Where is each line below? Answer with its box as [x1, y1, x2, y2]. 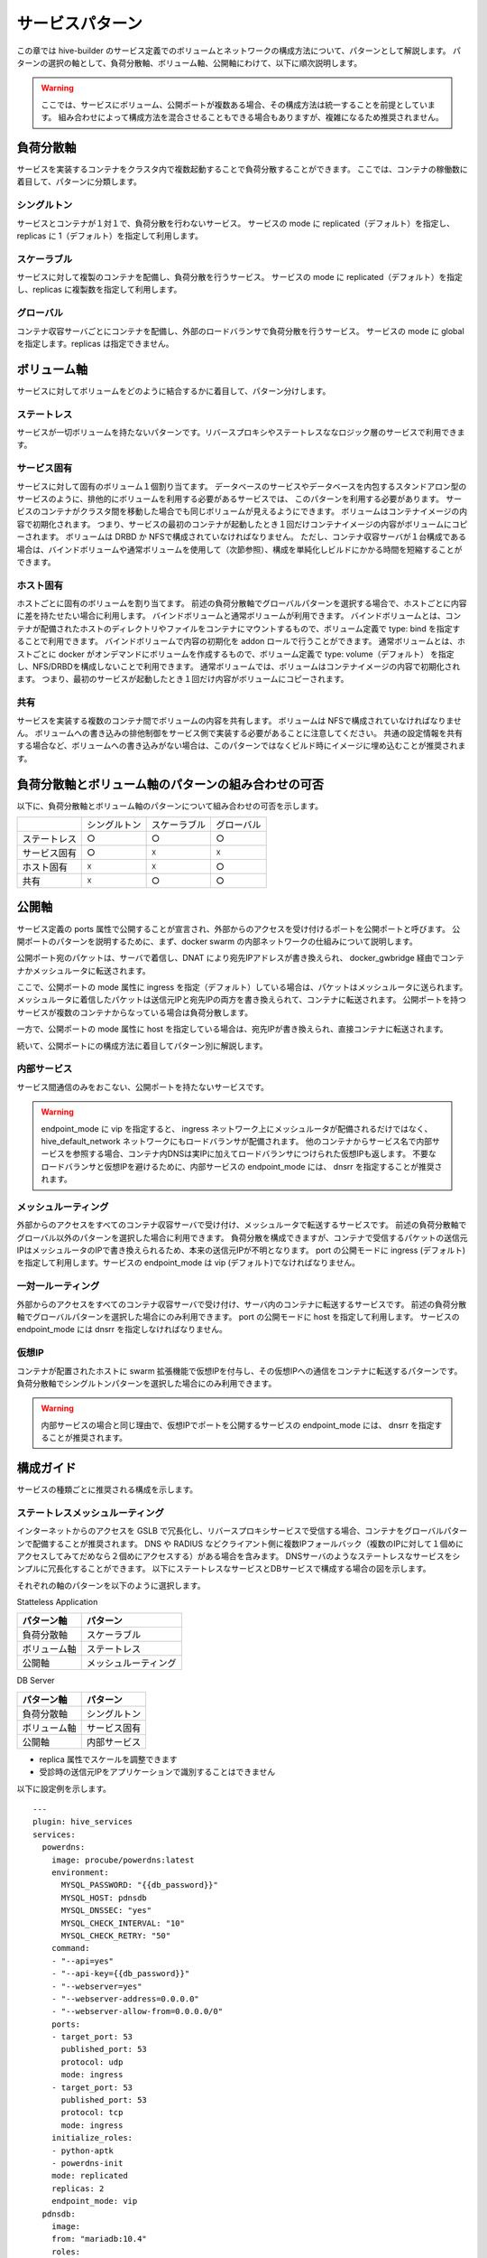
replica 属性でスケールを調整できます [39, 1753, 178, 1765]
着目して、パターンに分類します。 [16, 176, 142, 187]
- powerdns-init [51, 2158, 124, 2168]
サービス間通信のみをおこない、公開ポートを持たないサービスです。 [16, 1081, 270, 1092]
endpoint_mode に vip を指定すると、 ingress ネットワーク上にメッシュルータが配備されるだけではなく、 [41, 1123, 433, 1134]
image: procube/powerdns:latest [51, 1854, 195, 1865]
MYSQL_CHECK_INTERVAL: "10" [60, 1917, 185, 1928]
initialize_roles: [51, 2132, 133, 2143]
